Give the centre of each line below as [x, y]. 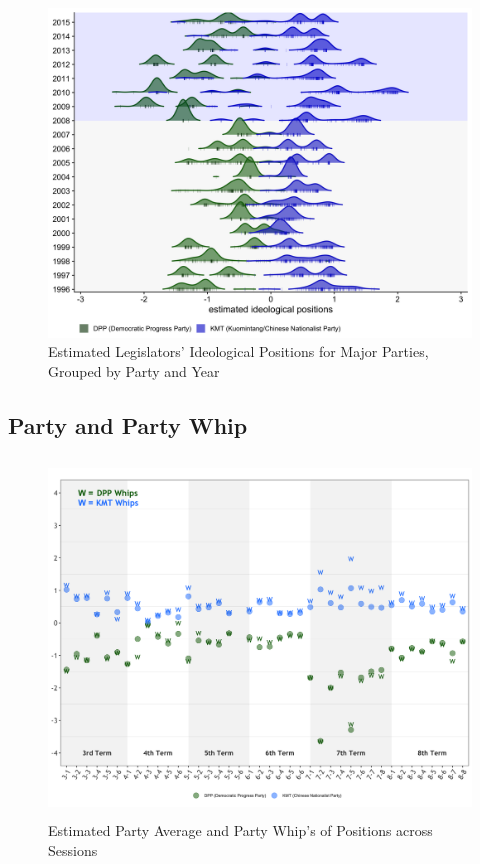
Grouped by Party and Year [134, 370]
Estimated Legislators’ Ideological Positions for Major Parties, [238, 351]
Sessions [73, 849]
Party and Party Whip [128, 424]
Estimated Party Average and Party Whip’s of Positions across [240, 830]
